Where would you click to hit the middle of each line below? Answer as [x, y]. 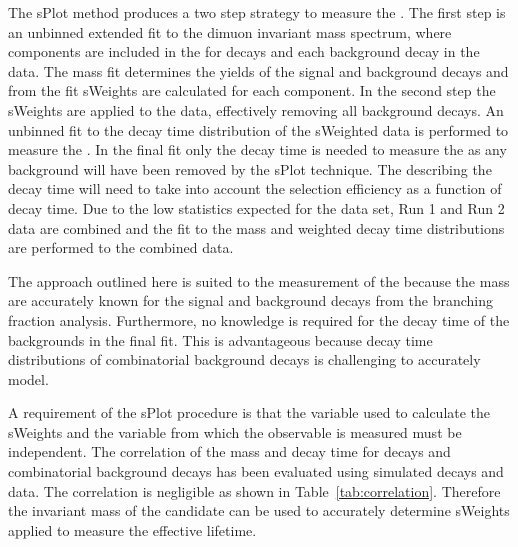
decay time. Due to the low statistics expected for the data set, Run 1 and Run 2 [256, 207]
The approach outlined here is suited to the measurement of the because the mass [259, 280]
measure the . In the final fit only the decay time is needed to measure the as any [257, 149]
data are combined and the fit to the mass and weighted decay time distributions [256, 227]
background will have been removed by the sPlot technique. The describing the [250, 168]
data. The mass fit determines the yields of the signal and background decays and [258, 70]
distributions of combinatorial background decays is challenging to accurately [244, 359]
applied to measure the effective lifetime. [132, 529]
